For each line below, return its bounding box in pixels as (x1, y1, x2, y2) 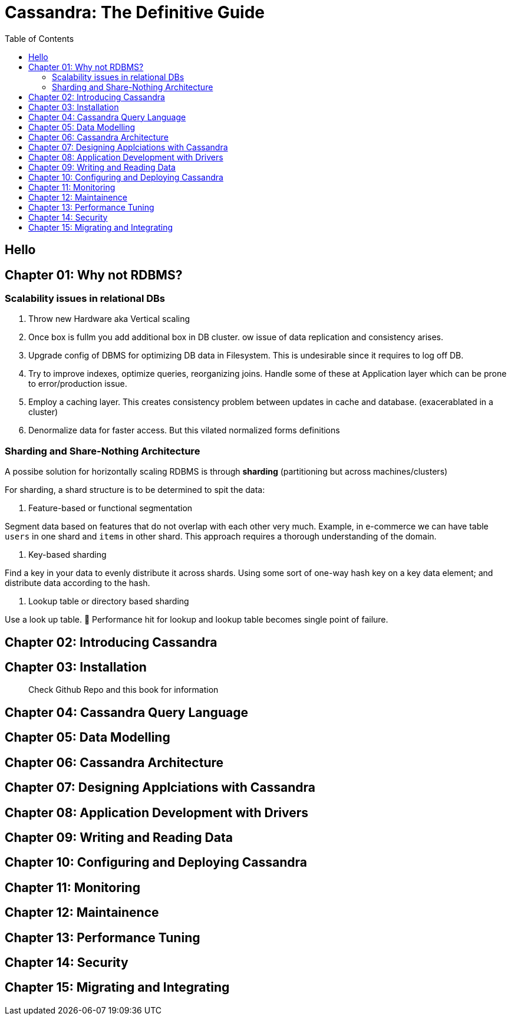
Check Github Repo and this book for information (28, 685, 219, 695)
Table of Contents (5, 33, 74, 44)
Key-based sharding (28, 550, 107, 560)
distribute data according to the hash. (5, 578, 150, 588)
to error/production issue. (28, 379, 127, 389)
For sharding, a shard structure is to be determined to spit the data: (5, 485, 265, 495)
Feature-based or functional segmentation (28, 503, 193, 514)
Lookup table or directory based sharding (28, 596, 189, 607)
